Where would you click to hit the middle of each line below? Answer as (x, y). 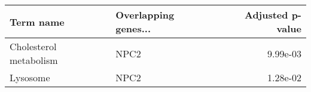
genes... (133, 28)
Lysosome (30, 77)
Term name (37, 22)
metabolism (34, 60)
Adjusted (266, 15)
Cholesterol (33, 46)
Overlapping (145, 15)
